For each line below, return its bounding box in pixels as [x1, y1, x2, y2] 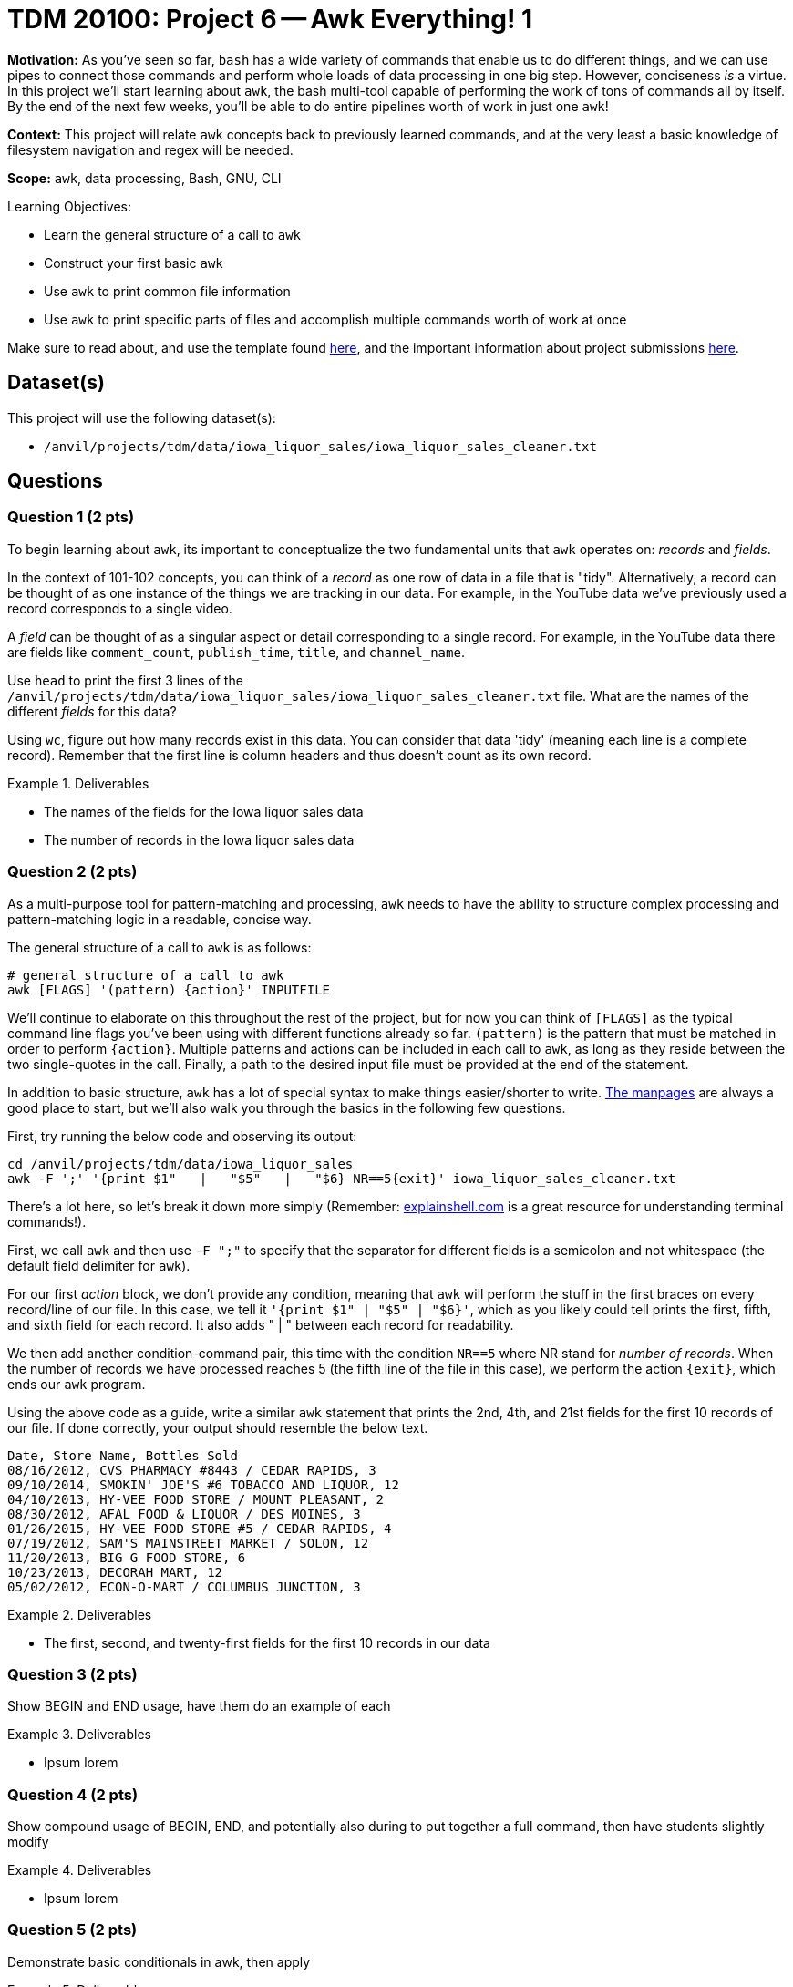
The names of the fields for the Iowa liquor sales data [44, 803, 364, 819]
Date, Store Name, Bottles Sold [7, 1447, 238, 1463]
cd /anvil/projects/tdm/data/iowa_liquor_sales [7, 1156, 354, 1171]
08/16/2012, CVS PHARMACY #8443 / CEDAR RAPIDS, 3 [7, 1462, 376, 1477]
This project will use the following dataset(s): [7, 409, 276, 426]
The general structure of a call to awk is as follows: [7, 939, 312, 955]
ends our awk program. [7, 1375, 146, 1392]
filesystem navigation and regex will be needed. [7, 141, 294, 158]
